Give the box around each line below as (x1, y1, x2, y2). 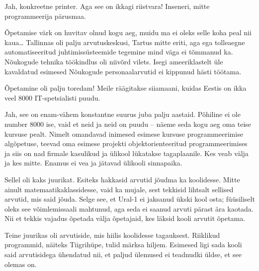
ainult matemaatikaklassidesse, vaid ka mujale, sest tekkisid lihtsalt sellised (4, 184, 234, 194)
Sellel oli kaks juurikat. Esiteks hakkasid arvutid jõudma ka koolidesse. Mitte (4, 174, 240, 184)
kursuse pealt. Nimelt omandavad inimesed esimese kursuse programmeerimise (4, 128, 243, 139)
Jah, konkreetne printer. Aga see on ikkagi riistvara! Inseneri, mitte (4, 1, 210, 11)
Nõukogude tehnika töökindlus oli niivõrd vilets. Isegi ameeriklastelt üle (4, 56, 223, 66)
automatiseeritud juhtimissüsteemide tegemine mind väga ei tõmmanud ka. (4, 47, 233, 57)
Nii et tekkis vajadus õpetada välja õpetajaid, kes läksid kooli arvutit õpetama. (4, 213, 246, 223)
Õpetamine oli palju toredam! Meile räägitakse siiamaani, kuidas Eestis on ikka (4, 83, 247, 93)
